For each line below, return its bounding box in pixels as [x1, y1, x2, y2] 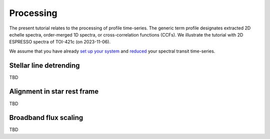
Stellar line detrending [9, 61, 80, 69]
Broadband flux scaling [9, 113, 83, 122]
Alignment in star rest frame [9, 87, 99, 96]
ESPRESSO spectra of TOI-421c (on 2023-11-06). [9, 39, 111, 45]
